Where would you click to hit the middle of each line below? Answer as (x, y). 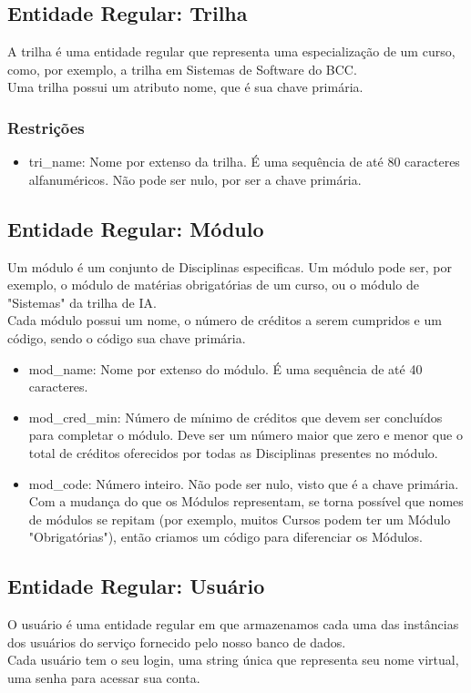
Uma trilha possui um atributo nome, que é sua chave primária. (185, 87)
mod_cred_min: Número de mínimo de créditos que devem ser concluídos (235, 417)
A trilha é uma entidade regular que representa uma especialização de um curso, (231, 51)
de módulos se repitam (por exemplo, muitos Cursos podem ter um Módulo (240, 519)
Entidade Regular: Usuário (136, 586)
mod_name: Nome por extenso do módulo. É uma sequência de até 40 (225, 368)
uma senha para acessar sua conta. (104, 677)
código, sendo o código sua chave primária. (127, 337)
